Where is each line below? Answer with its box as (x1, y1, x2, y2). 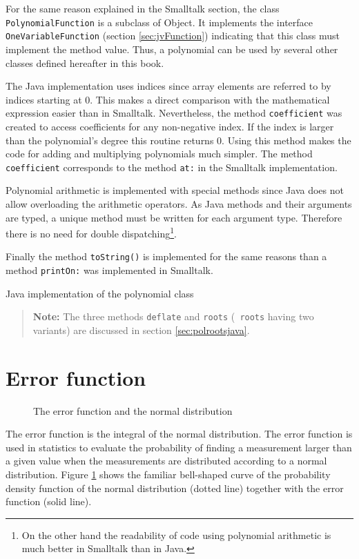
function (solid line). (6, 494, 92, 509)
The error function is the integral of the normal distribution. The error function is (6, 426, 353, 441)
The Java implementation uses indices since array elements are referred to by (6, 79, 331, 93)
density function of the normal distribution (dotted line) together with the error (6, 480, 344, 495)
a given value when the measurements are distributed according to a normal (6, 453, 327, 468)
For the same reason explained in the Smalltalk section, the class (6, 1, 280, 15)
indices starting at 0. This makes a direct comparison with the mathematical (6, 92, 330, 106)
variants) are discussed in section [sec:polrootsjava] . (32, 322, 250, 337)
